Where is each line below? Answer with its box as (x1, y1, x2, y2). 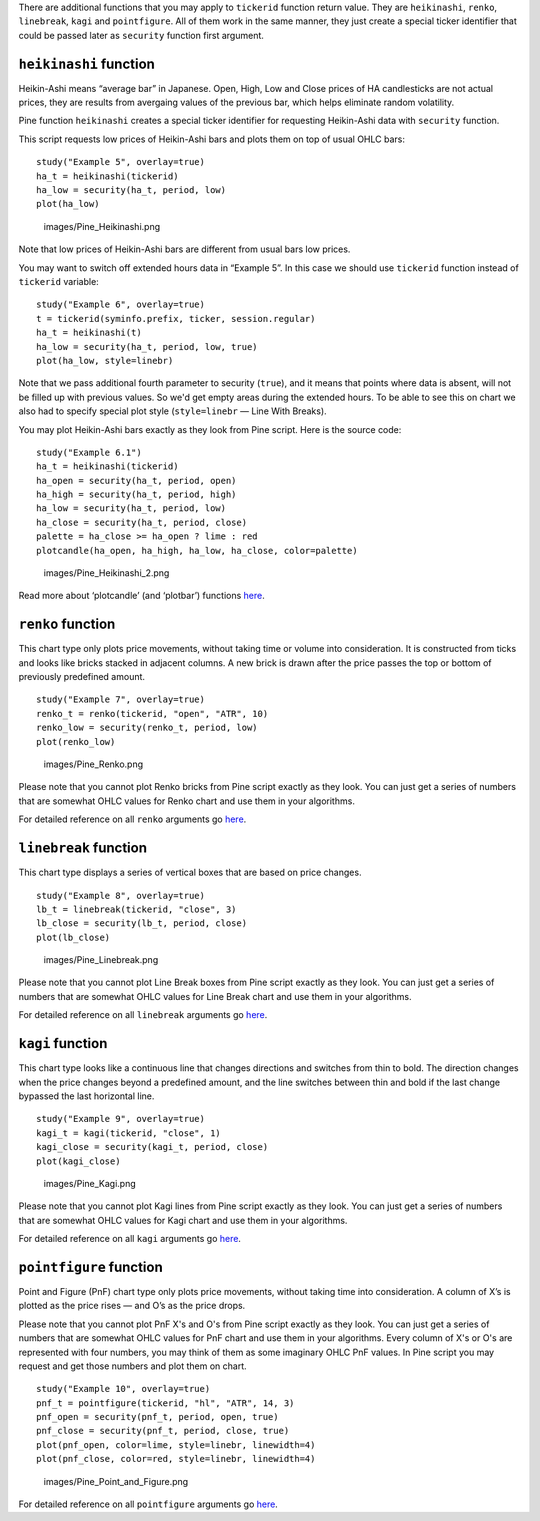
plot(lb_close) (36, 931, 111, 943)
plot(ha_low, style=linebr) (36, 355, 174, 366)
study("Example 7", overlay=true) (36, 694, 205, 705)
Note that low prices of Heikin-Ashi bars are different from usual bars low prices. (18, 243, 351, 255)
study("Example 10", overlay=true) (36, 1383, 211, 1395)
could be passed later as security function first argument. (18, 29, 265, 41)
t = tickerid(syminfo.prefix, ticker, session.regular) (36, 313, 316, 324)
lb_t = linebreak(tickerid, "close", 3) (36, 903, 237, 915)
